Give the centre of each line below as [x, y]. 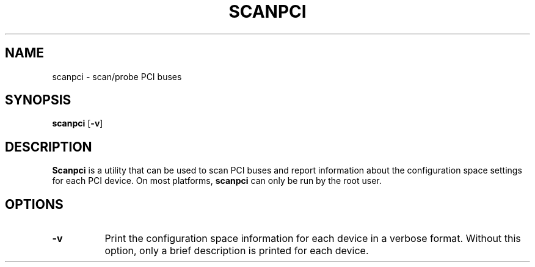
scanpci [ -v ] [78, 123]
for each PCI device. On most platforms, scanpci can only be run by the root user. [217, 181]
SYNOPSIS [38, 100]
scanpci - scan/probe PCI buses [117, 76]
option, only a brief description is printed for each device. [237, 251]
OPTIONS [34, 204]
